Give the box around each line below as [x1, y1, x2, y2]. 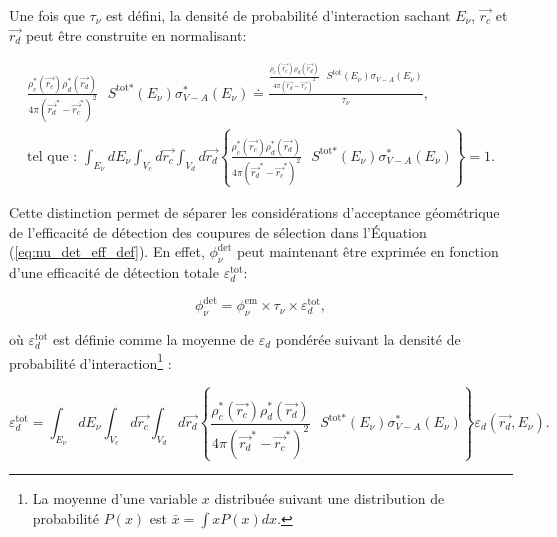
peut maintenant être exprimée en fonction [236, 241, 499, 262]
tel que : [27, 149, 78, 164]
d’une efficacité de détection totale [9, 262, 219, 283]
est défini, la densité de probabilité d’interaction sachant [105, 5, 451, 25]
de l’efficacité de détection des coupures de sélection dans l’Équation [9, 221, 427, 242]
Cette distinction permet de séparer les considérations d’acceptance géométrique [9, 202, 500, 223]
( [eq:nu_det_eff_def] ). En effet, [9, 241, 205, 262]
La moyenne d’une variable [32, 488, 198, 509]
